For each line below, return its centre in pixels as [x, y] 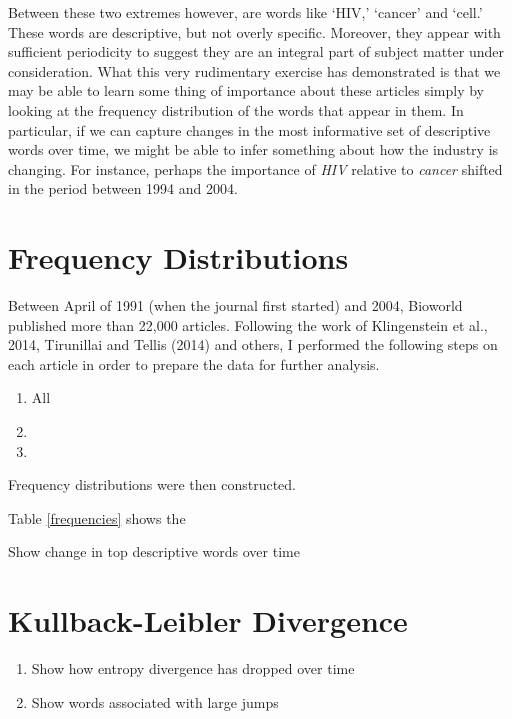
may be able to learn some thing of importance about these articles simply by [246, 90]
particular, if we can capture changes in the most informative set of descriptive [249, 129]
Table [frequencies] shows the [97, 517]
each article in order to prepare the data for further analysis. [194, 363]
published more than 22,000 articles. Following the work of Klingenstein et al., [248, 324]
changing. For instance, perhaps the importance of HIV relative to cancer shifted [255, 168]
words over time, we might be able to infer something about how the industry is [253, 149]
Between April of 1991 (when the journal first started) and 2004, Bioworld [235, 305]
